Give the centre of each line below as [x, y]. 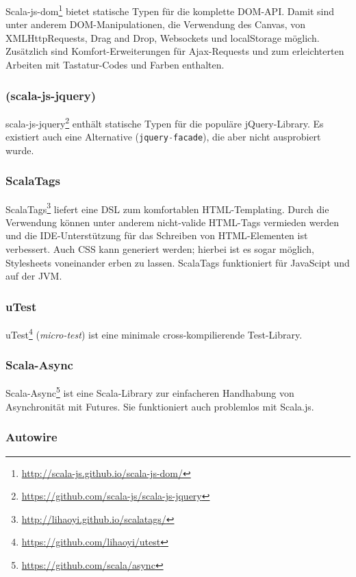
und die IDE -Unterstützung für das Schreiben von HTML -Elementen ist [157, 235]
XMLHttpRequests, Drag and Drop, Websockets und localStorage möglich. [163, 37]
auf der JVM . [34, 276]
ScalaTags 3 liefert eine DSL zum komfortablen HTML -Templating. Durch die [167, 208]
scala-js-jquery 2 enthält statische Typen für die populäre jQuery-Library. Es [165, 122]
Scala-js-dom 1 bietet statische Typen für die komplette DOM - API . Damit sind [170, 10]
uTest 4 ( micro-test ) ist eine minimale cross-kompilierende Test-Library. [154, 333]
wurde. [20, 150]
